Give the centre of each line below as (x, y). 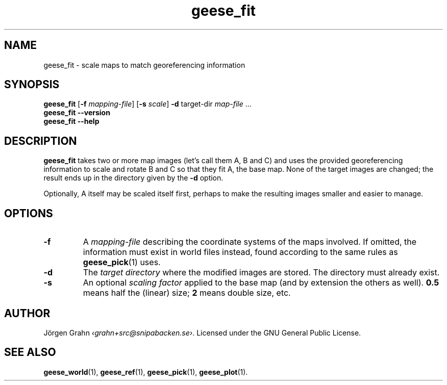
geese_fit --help (71, 121)
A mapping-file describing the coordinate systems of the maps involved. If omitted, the (250, 242)
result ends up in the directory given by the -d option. (133, 178)
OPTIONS (29, 213)
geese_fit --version (77, 113)
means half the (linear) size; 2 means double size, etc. (187, 293)
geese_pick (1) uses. (122, 262)
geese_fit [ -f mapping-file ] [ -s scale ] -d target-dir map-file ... (147, 104)
